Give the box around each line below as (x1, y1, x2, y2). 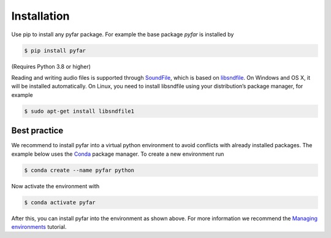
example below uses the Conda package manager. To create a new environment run (11, 150, 224, 158)
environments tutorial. (11, 223, 67, 230)
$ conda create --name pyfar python (24, 166, 135, 174)
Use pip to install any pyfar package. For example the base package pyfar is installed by (11, 31, 234, 38)
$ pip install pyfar (24, 47, 86, 54)
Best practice (11, 126, 64, 136)
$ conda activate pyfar (24, 199, 96, 205)
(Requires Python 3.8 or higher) (11, 63, 91, 70)
